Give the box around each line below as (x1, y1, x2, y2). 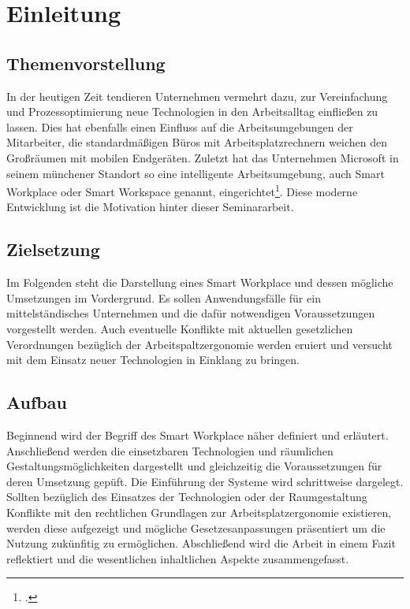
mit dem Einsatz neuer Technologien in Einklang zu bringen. (6, 351, 300, 368)
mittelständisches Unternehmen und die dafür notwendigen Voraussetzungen (6, 305, 375, 321)
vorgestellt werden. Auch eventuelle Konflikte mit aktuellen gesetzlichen (6, 320, 353, 336)
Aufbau (6, 390, 67, 414)
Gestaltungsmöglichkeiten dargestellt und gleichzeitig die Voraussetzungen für (6, 458, 382, 474)
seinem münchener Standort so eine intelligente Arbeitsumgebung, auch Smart (6, 165, 385, 181)
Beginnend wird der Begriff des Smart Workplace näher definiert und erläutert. (6, 426, 389, 443)
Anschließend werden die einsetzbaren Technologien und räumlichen (6, 442, 334, 459)
